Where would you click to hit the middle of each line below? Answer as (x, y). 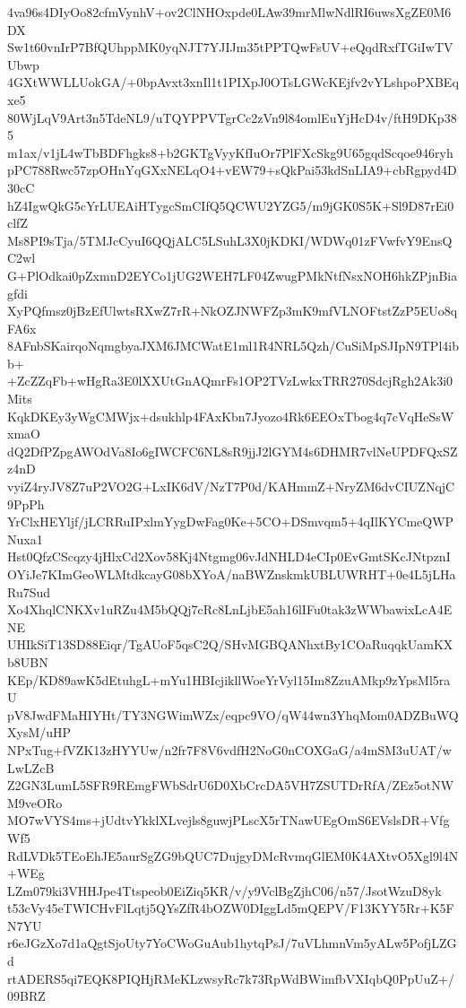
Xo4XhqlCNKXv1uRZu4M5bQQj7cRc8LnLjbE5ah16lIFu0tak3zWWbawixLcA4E (230, 609)
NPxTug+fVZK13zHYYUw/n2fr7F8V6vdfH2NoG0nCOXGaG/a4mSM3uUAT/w (229, 749)
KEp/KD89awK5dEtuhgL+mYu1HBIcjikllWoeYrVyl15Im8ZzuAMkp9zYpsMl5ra (229, 679)
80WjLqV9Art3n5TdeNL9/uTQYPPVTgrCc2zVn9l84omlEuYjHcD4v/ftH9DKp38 (232, 117)
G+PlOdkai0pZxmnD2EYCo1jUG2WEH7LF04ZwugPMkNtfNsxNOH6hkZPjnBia (233, 275)
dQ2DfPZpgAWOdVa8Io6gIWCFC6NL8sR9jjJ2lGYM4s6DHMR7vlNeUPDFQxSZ (233, 451)
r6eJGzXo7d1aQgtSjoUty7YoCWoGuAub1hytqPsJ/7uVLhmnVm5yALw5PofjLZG (232, 943)
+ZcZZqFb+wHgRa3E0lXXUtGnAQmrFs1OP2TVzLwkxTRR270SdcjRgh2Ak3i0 (230, 381)
